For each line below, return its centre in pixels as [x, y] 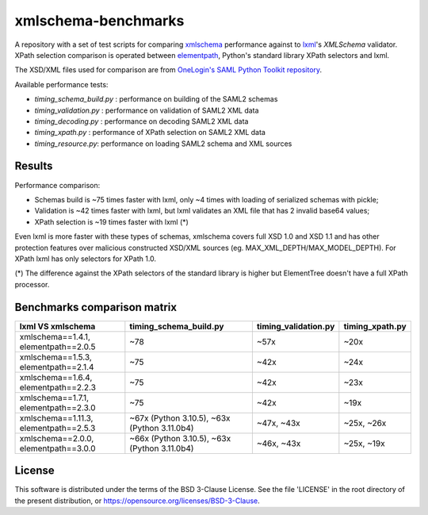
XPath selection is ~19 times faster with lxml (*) [112, 221]
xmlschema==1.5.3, [56, 357]
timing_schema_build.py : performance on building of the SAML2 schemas [156, 99]
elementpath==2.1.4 [57, 367]
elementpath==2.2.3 [58, 387]
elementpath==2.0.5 [57, 347]
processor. [32, 284]
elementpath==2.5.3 [57, 428]
